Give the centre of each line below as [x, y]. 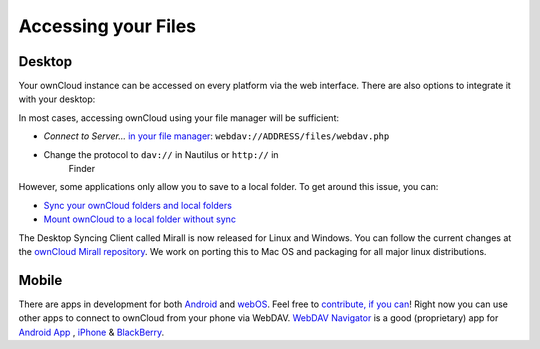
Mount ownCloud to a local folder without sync [140, 219]
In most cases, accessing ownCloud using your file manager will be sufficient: [179, 117]
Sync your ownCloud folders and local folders [137, 205]
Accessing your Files [107, 26]
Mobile [40, 280]
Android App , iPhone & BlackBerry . [91, 332]
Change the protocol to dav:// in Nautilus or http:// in [161, 154]
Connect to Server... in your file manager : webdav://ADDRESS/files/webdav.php [216, 136]
